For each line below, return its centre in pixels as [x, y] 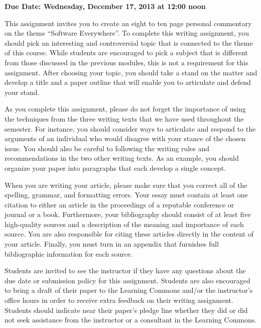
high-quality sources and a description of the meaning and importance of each [124, 224]
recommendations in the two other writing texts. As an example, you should [122, 158]
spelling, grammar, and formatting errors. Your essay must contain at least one [126, 195]
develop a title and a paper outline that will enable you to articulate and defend [128, 82]
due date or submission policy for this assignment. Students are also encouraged [127, 280]
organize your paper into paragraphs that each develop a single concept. [115, 168]
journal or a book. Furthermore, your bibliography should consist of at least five [128, 214]
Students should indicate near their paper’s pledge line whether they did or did [126, 310]
